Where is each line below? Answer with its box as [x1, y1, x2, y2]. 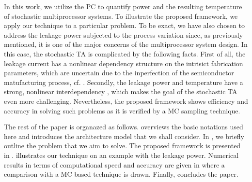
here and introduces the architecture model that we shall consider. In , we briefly [4, 131, 244, 141]
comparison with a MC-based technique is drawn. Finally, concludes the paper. [4, 169, 238, 179]
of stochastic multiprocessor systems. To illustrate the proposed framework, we [4, 11, 238, 21]
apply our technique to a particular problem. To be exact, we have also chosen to [4, 20, 245, 30]
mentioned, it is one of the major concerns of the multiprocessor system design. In [4, 39, 248, 49]
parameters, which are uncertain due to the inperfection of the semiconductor [4, 68, 234, 78]
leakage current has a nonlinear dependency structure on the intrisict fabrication [4, 58, 243, 68]
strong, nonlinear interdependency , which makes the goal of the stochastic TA [4, 86, 237, 97]
